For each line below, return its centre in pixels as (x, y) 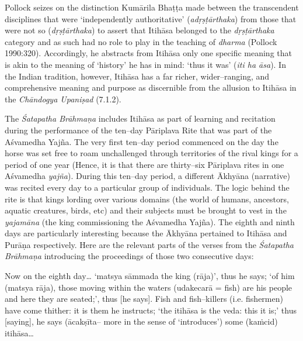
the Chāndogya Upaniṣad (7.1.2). (63, 99)
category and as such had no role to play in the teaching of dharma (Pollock (141, 41)
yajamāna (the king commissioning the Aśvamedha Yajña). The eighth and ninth (150, 221)
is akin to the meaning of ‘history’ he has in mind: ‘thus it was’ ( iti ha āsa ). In (145, 64)
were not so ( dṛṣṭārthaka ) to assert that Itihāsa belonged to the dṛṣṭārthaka (140, 30)
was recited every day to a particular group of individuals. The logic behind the (147, 187)
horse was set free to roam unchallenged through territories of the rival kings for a (151, 153)
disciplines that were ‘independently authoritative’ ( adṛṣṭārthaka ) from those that (151, 18)
